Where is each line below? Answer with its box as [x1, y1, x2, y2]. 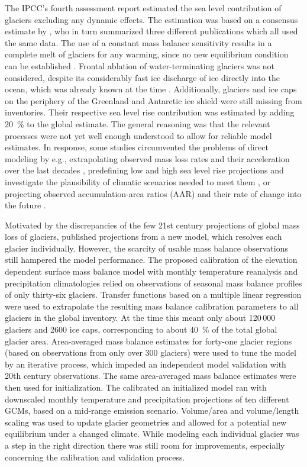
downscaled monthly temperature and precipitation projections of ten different [5, 392, 289, 405]
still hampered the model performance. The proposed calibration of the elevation [5, 253, 298, 266]
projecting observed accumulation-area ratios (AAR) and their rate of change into [5, 187, 302, 199]
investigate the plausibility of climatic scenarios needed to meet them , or [5, 175, 271, 188]
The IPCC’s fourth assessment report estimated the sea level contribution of [5, 2, 282, 14]
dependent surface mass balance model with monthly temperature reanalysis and [5, 265, 298, 278]
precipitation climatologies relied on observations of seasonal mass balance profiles [5, 276, 302, 289]
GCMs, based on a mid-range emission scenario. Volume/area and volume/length [5, 404, 299, 417]
